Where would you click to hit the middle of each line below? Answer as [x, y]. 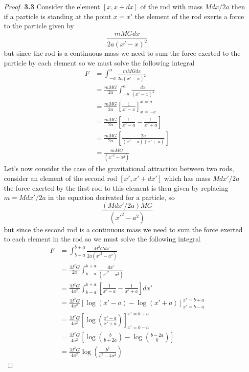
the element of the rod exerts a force [189, 16]
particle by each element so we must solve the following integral [99, 62]
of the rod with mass [172, 6]
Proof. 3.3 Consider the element [52, 6]
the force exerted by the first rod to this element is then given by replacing [116, 187]
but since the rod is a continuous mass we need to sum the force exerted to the [122, 53]
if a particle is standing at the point [58, 16]
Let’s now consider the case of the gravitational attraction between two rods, [119, 168]
